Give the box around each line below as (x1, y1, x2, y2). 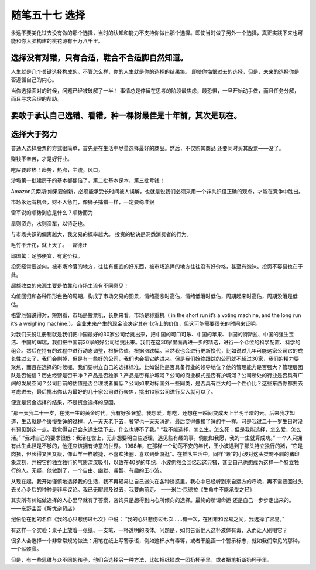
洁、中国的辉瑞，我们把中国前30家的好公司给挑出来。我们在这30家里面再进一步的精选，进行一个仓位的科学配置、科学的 (11, 339, 301, 346)
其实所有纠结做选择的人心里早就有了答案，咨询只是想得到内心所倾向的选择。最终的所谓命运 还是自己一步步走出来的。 (11, 497, 294, 504)
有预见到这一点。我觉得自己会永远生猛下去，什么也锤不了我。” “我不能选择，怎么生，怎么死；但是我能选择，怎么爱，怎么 (11, 426, 301, 433)
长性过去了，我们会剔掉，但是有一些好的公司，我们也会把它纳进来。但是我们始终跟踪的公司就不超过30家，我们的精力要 (11, 355, 300, 363)
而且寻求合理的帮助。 (11, 95, 63, 103)
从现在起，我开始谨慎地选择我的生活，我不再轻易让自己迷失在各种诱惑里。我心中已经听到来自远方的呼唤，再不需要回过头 (11, 477, 303, 484)
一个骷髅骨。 (11, 545, 42, 552)
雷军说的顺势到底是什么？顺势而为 (11, 209, 93, 216)
